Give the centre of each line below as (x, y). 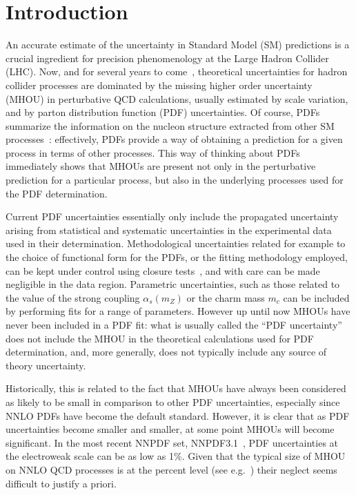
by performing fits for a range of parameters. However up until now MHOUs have (178, 311)
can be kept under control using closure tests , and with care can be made (163, 270)
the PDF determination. (57, 193)
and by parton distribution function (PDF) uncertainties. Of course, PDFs (163, 112)
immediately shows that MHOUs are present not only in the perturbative (161, 166)
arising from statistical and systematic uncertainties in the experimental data (169, 230)
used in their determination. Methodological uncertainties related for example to (176, 243)
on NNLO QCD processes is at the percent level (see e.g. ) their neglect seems (171, 469)
